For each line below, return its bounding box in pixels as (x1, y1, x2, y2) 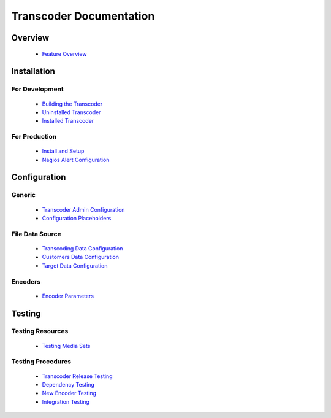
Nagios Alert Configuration (42, 156, 110, 163)
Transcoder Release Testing (42, 372, 113, 380)
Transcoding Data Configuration (42, 244, 123, 252)
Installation (11, 66, 55, 77)
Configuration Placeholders (42, 215, 112, 222)
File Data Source (11, 230, 61, 238)
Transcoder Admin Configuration (42, 206, 125, 213)
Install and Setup (42, 147, 85, 155)
